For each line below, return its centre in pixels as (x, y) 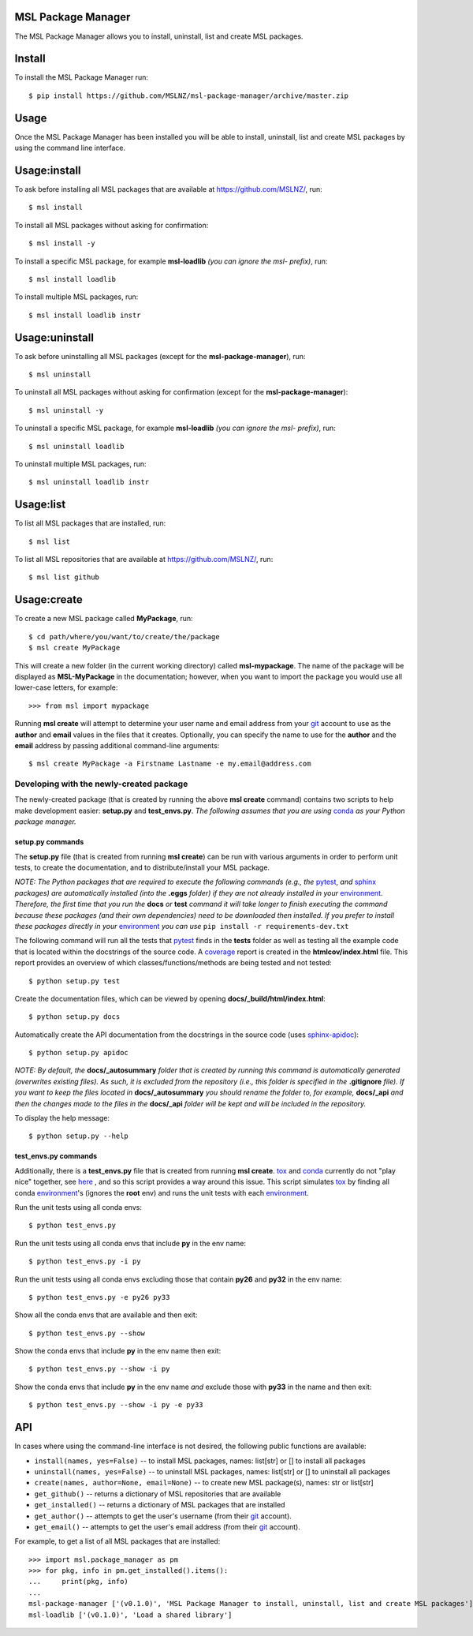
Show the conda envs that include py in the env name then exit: (118, 1351)
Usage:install (48, 170)
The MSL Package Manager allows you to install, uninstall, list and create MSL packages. (159, 36)
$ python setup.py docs (74, 1017)
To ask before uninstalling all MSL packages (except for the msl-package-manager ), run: (160, 356)
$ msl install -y (62, 243)
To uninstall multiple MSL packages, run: (80, 464)
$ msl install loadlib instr (85, 315)
